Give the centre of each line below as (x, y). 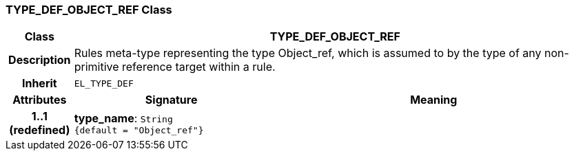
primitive (96, 67)
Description (40, 60)
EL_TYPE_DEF (104, 83)
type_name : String (123, 118)
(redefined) (40, 130)
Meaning (434, 100)
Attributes (40, 100)
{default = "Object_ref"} (139, 130)
